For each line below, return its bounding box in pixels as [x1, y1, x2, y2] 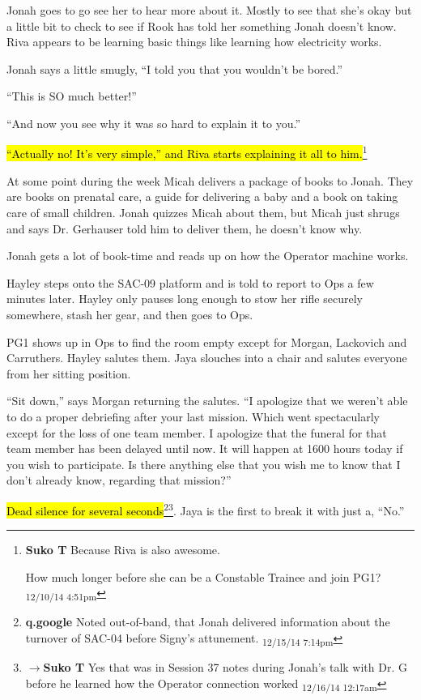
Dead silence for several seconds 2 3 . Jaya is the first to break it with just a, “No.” [6, 499, 405, 519]
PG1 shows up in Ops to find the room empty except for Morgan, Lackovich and [6, 333, 407, 350]
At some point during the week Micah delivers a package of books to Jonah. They [6, 172, 414, 189]
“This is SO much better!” [6, 87, 137, 105]
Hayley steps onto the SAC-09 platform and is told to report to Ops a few [6, 274, 374, 291]
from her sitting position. [6, 365, 131, 382]
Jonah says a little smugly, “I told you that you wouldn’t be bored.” [6, 60, 343, 77]
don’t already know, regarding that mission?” [6, 472, 232, 489]
